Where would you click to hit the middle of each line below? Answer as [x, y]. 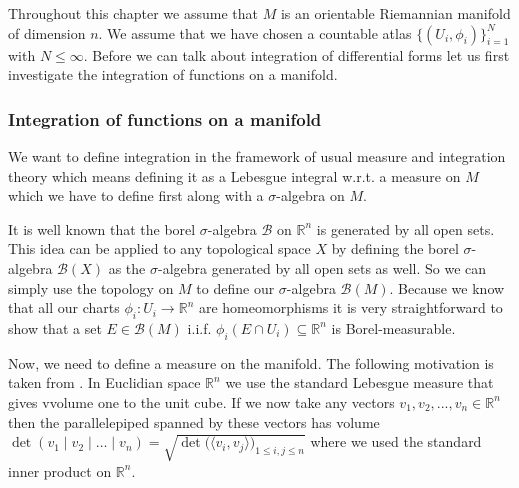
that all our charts [64, 307]
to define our [235, 287]
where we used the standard [396, 441]
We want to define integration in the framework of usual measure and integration [257, 156]
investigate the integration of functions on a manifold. [173, 74]
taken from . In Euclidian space [104, 382]
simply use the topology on [91, 287]
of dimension [47, 32]
